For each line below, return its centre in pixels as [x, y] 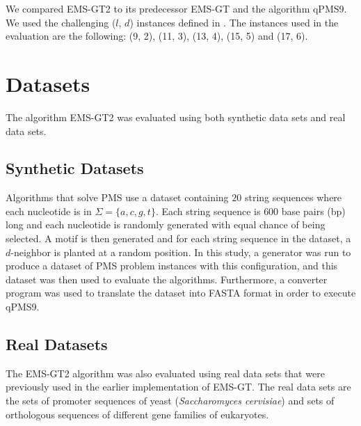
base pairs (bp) [313, 211]
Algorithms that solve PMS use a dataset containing [117, 197]
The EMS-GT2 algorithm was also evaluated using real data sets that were [165, 373]
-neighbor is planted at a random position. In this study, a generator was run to [181, 252]
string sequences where [293, 197]
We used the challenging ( [61, 22]
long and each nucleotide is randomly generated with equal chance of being [166, 224]
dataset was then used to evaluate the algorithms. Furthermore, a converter [167, 279]
